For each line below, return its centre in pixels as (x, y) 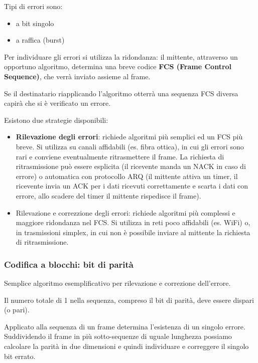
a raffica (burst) (40, 40)
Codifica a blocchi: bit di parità (69, 264)
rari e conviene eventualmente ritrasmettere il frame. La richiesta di (120, 156)
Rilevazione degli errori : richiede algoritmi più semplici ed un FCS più (129, 137)
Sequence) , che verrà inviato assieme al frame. (77, 76)
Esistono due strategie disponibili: (56, 120)
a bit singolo (35, 23)
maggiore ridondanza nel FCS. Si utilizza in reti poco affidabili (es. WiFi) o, (133, 222)
